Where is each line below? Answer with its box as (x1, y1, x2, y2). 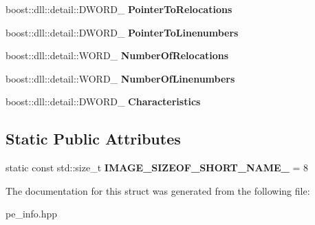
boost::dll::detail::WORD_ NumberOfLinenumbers (6, 71, 235, 85)
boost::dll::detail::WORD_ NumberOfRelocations (6, 48, 229, 63)
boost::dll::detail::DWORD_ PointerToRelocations (6, 2, 232, 16)
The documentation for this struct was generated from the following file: (6, 183, 310, 197)
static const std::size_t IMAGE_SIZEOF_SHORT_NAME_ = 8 (6, 160, 308, 175)
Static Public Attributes (6, 128, 181, 149)
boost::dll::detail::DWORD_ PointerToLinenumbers (6, 25, 239, 39)
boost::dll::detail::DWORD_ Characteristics (6, 94, 201, 109)
